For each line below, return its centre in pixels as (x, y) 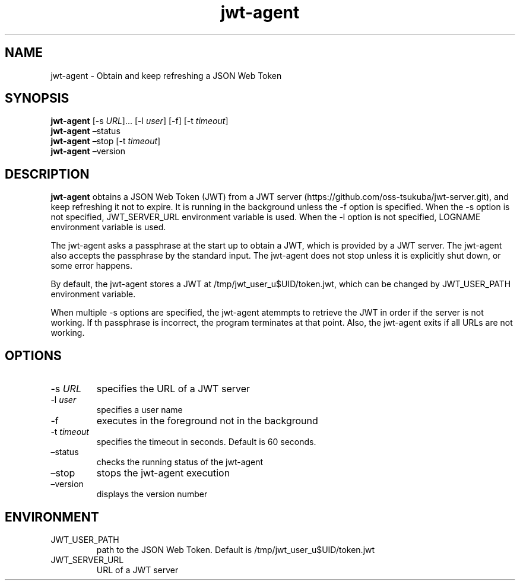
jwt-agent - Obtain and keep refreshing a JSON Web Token (166, 75)
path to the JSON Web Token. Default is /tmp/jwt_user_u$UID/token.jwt (236, 549)
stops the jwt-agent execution (163, 473)
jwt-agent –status (85, 131)
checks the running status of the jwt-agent (180, 462)
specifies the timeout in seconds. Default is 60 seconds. (206, 442)
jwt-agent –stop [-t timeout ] (106, 141)
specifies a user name (139, 410)
